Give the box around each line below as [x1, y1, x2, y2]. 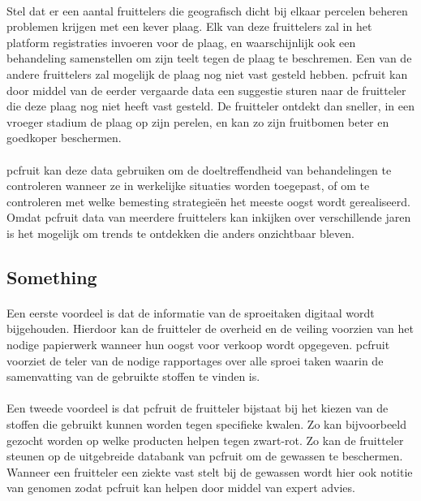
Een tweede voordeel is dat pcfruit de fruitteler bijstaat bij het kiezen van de [6, 400, 389, 417]
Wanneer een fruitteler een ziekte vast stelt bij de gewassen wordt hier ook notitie [6, 463, 413, 480]
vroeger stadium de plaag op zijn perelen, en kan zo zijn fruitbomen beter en [6, 113, 389, 130]
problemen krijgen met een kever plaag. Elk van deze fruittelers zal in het [6, 18, 372, 35]
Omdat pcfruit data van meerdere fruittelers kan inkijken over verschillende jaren [6, 209, 411, 226]
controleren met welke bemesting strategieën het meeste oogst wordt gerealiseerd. [6, 192, 410, 209]
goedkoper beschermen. [6, 129, 122, 146]
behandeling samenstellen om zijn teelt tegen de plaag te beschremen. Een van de [6, 50, 412, 67]
